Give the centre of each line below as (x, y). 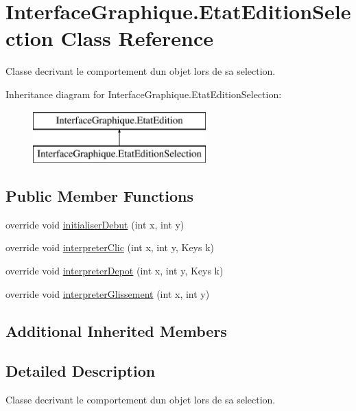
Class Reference (137, 38)
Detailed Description (81, 371)
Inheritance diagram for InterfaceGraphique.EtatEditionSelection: (144, 94)
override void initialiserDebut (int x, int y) (95, 224)
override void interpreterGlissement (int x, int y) (108, 293)
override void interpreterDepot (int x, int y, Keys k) (115, 271)
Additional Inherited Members (116, 330)
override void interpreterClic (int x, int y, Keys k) (110, 247)
